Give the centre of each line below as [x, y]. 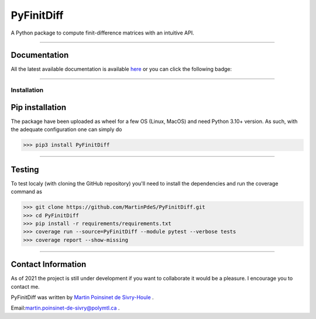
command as [26, 192]
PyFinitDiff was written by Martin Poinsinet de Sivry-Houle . [83, 297]
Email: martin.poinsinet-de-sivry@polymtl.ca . [65, 308]
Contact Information [49, 264]
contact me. [25, 286]
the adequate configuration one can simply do [66, 129]
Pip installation [39, 107]
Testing [25, 169]
